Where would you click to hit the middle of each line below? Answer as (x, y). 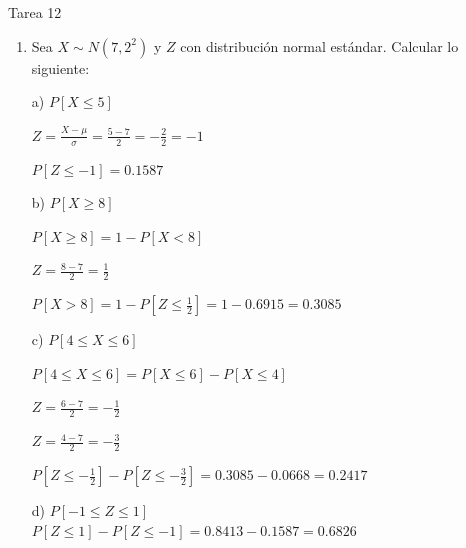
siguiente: (60, 67)
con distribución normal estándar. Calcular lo (319, 45)
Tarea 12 (35, 12)
